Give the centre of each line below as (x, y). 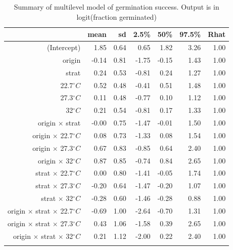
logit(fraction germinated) (116, 16)
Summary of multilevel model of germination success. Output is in (116, 7)
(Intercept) (64, 47)
